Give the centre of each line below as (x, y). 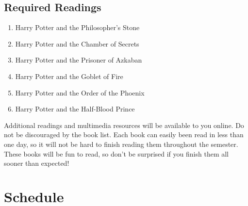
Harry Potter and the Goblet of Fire (69, 76)
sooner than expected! (37, 163)
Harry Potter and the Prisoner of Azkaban (79, 60)
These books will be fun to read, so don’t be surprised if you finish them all (116, 153)
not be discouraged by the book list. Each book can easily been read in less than (124, 135)
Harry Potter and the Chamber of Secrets (77, 43)
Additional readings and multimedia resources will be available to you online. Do (124, 125)
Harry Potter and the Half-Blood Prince (75, 109)
